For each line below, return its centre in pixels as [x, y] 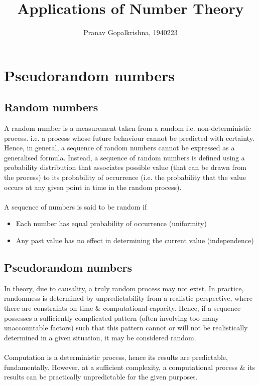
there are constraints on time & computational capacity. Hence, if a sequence [122, 308]
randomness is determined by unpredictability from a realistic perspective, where [128, 298]
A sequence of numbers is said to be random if [76, 206]
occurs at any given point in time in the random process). [93, 187]
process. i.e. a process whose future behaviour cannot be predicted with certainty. [129, 138]
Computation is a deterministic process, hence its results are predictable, [116, 357]
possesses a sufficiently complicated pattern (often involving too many [111, 318]
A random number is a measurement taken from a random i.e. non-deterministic [128, 128]
